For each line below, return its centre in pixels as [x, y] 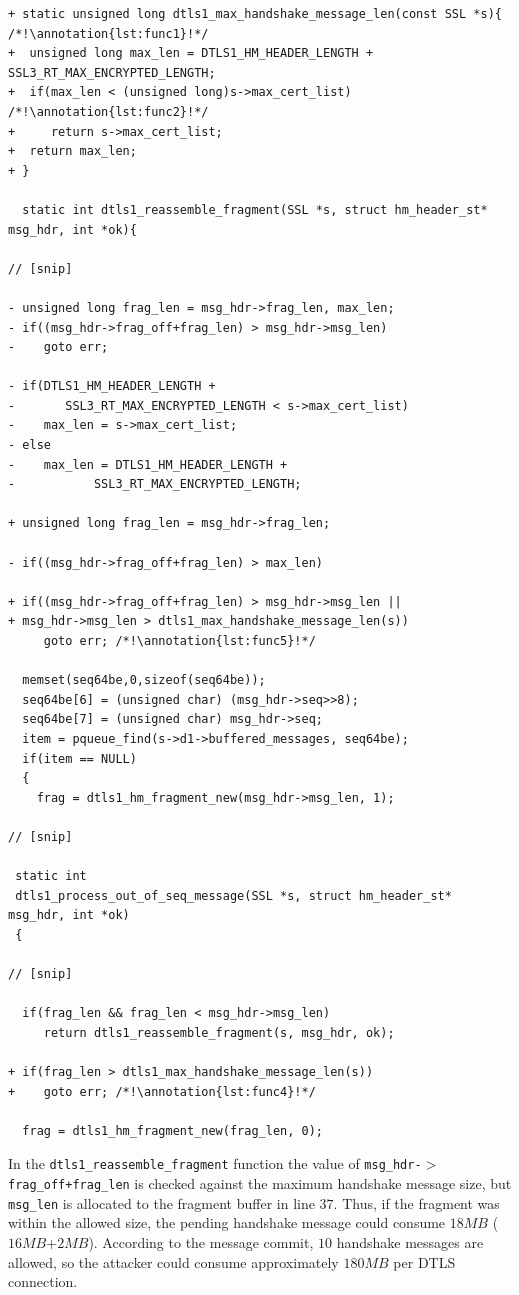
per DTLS [424, 1261]
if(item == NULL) [79, 758]
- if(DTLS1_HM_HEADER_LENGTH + [112, 386]
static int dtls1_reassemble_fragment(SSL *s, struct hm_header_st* [255, 209]
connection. [43, 1281]
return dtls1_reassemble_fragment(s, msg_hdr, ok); [219, 1032]
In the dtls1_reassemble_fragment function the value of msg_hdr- [215, 1163]
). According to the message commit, [201, 1242]
